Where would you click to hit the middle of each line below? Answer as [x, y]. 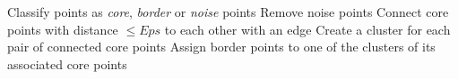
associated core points [67, 63]
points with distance [63, 29]
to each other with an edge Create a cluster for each [307, 29]
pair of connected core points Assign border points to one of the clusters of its [221, 47]
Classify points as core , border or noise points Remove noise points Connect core [228, 12]
